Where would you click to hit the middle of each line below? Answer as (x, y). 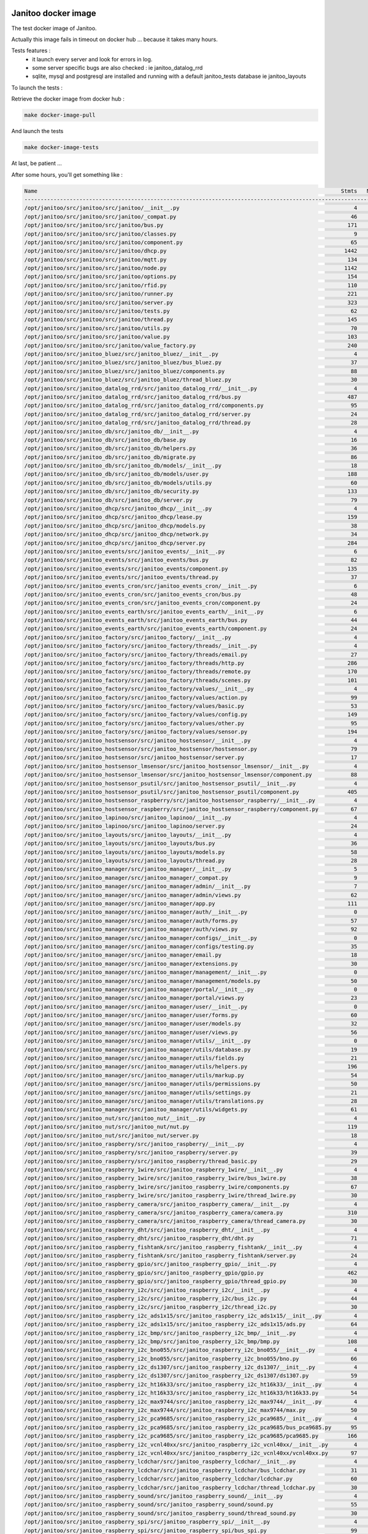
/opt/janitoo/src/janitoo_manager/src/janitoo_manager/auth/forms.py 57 (191, 921)
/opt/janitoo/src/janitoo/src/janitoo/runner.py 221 (191, 294)
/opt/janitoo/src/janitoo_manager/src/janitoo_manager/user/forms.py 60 (191, 1015)
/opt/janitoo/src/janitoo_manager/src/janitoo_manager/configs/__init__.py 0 (191, 938)
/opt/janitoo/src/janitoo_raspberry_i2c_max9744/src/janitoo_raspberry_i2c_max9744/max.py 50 (191, 1410)
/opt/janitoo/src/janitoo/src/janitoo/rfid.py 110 (191, 285)
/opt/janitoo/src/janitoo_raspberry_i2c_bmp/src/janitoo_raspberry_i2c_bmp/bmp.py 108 (191, 1341)
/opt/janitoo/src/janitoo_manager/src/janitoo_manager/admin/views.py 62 (191, 895)
